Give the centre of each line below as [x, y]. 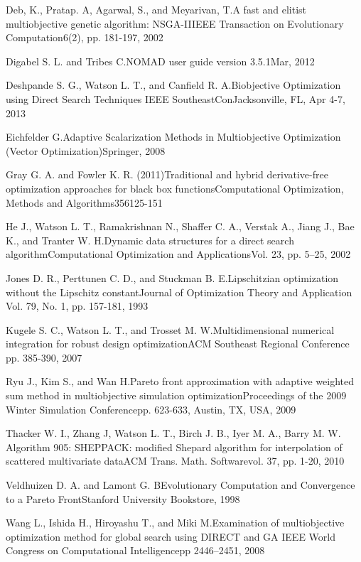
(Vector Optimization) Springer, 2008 [86, 150]
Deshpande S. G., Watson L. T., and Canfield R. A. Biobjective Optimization [173, 85]
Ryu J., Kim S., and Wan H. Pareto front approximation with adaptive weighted [180, 381]
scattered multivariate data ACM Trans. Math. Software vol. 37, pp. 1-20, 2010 [175, 461]
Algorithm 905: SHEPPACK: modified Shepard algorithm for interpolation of [174, 447]
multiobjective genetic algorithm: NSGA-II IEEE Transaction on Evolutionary [175, 23]
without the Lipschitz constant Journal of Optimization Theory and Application [179, 292]
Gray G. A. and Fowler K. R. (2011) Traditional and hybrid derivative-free [167, 174]
